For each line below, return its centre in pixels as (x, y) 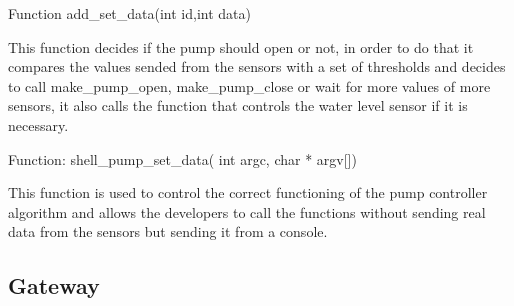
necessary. (38, 124)
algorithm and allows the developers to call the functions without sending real (247, 211)
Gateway (54, 285)
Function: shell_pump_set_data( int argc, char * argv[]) (182, 158)
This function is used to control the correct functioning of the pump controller (248, 192)
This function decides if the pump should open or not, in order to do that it (241, 46)
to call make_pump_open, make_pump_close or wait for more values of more (249, 85)
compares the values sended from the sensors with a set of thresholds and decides (257, 66)
